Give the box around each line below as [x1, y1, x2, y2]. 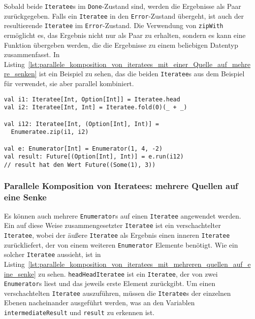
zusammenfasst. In [4, 49, 60, 60]
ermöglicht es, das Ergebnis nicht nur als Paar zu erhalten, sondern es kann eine [4, 30, 246, 40]
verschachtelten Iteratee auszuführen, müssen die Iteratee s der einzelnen [4, 287, 231, 298]
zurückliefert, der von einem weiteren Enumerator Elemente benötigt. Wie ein [4, 239, 238, 250]
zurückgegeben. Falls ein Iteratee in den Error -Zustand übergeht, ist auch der [4, 10, 244, 21]
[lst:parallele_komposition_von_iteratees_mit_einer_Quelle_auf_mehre [28, 59, 251, 69]
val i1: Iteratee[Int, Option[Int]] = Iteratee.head [4, 96, 180, 103]
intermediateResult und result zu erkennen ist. [4, 307, 155, 318]
